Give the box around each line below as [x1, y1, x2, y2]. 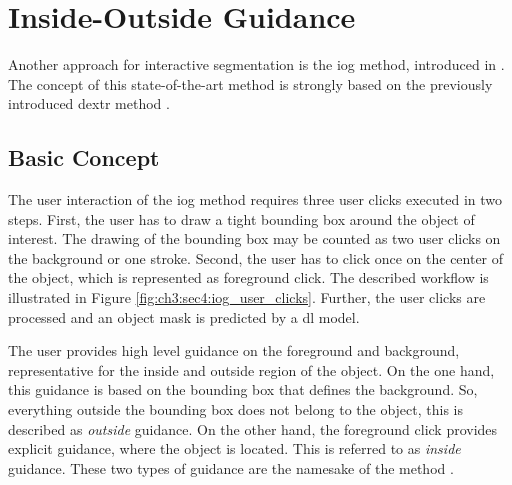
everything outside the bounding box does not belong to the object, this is [8, 399, 463, 420]
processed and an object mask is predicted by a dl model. [8, 306, 360, 327]
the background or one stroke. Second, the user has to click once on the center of [8, 247, 504, 268]
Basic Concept [8, 142, 160, 173]
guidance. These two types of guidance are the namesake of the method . [8, 457, 454, 478]
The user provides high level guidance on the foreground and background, [8, 340, 460, 361]
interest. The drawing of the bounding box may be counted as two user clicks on [8, 228, 501, 249]
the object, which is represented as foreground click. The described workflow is [8, 267, 489, 288]
